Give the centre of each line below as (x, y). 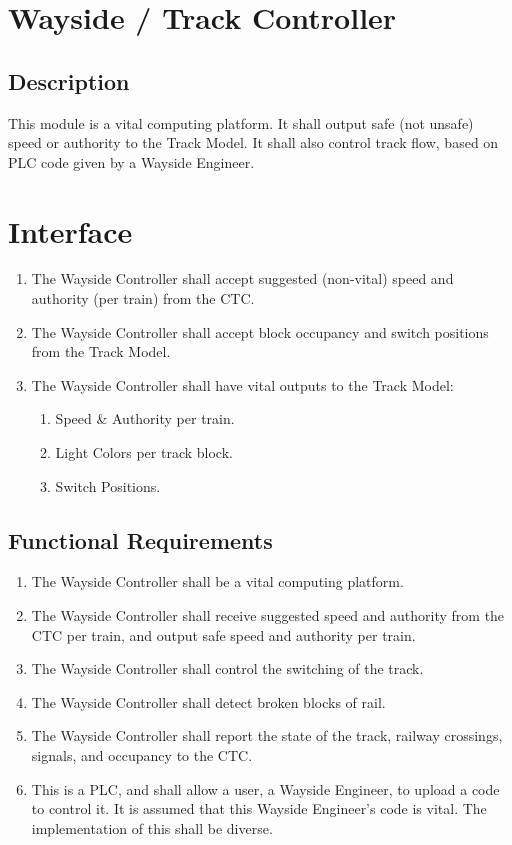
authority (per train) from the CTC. (143, 298)
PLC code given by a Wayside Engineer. (131, 161)
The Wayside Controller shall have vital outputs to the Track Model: (242, 384)
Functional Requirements (140, 539)
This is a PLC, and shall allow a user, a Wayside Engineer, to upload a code (265, 788)
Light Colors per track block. (144, 452)
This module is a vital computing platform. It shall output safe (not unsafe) (241, 122)
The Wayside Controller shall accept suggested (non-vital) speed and (242, 278)
